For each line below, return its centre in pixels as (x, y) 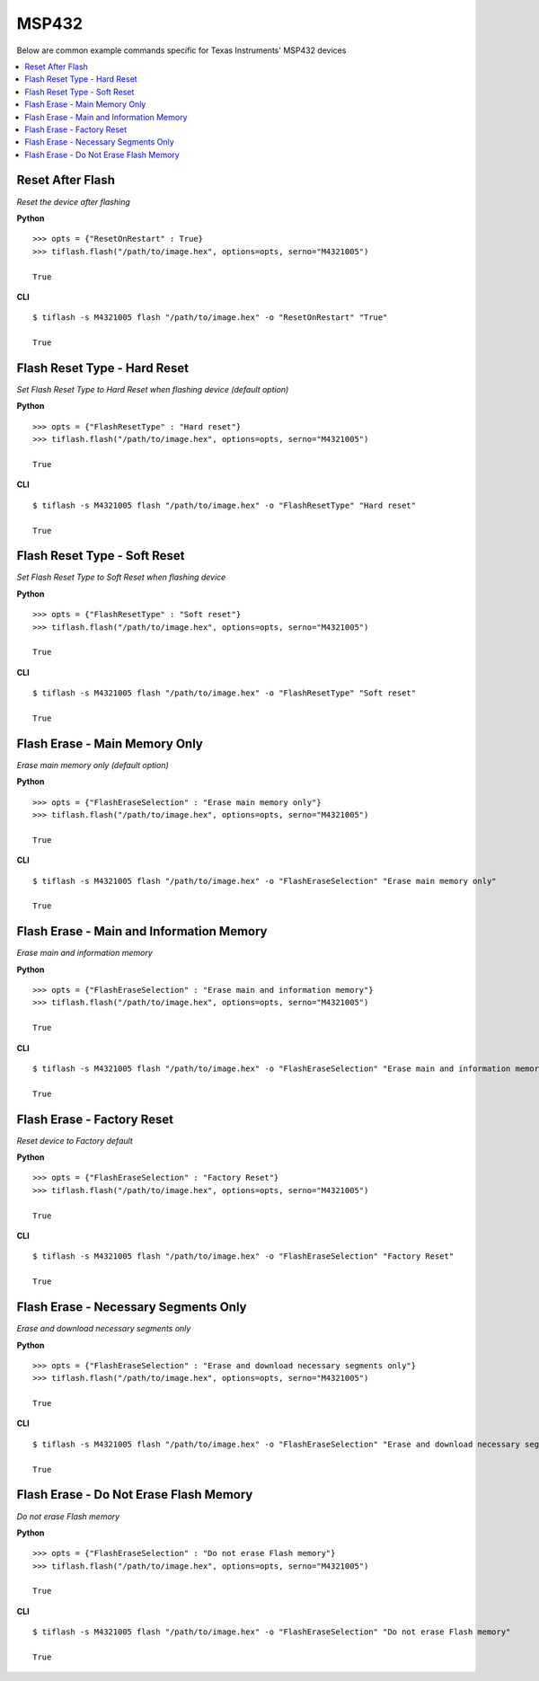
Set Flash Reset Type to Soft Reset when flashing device (121, 577)
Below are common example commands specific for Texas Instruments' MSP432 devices (181, 50)
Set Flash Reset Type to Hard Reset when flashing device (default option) (153, 389)
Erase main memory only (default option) (93, 765)
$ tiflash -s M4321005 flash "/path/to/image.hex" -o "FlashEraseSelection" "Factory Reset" (243, 1256)
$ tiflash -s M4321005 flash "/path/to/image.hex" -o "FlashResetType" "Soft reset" (225, 693)
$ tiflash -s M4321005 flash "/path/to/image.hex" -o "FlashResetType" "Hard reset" (225, 505)
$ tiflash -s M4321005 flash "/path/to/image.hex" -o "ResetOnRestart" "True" (210, 318)
